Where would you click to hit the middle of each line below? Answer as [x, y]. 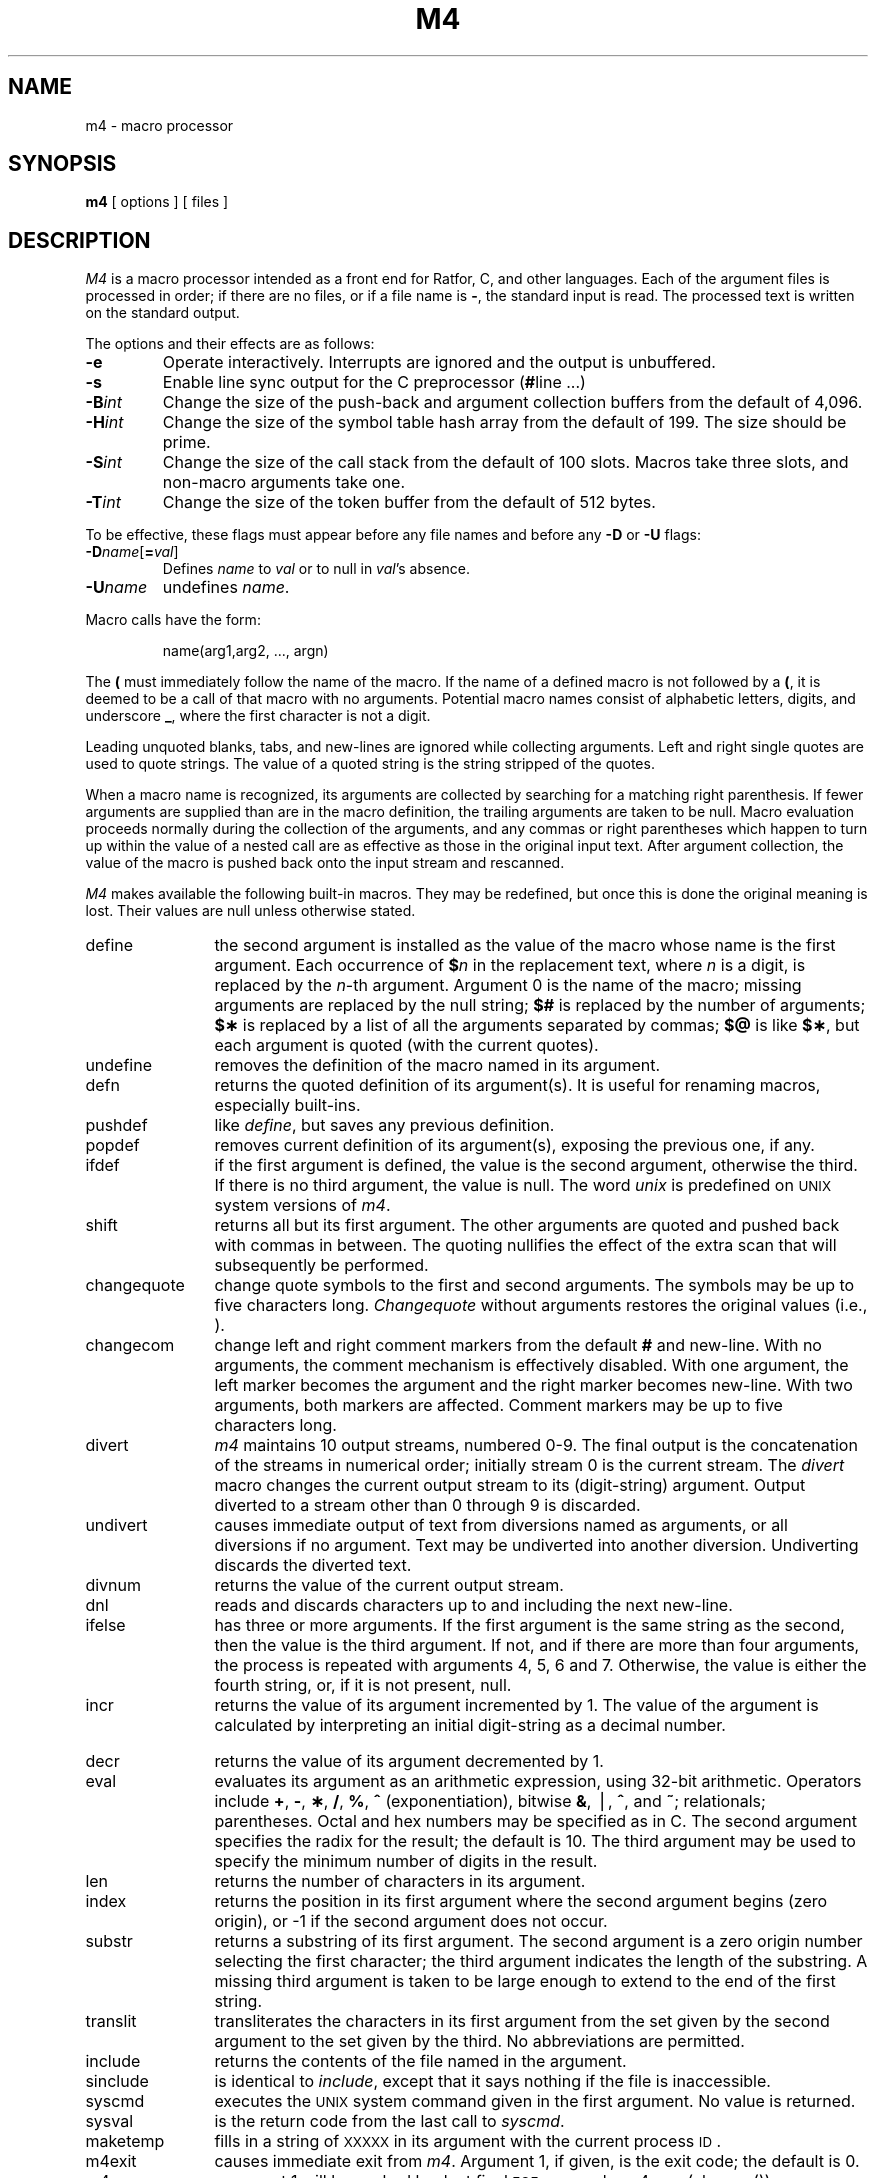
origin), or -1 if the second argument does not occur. [411, 1921]
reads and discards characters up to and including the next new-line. [473, 1605]
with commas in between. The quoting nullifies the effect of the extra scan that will [525, 1245]
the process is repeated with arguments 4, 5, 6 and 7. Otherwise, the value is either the [540, 1665]
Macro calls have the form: [173, 620]
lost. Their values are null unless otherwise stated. [250, 911]
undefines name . [226, 587]
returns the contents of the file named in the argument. [420, 2061]
